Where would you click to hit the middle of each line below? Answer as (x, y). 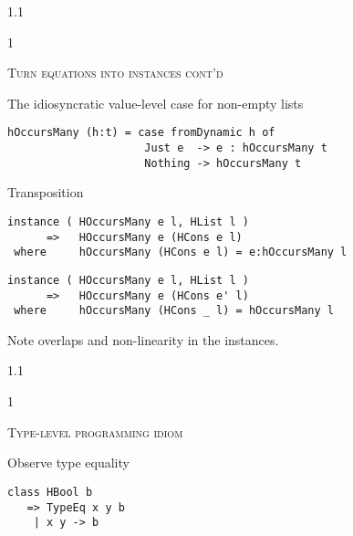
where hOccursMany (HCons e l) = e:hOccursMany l (181, 252)
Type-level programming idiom (95, 431)
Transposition (46, 192)
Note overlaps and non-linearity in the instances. (143, 339)
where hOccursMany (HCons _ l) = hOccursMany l (174, 311)
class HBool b (50, 492)
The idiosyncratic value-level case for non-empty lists (156, 103)
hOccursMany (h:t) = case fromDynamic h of (141, 133)
